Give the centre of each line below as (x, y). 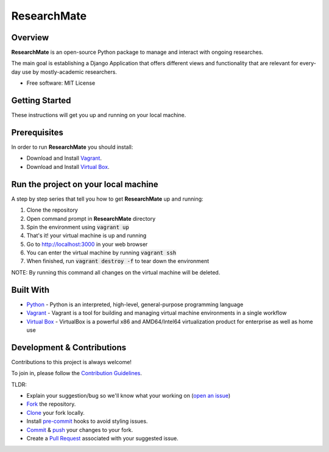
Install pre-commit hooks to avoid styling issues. (87, 422)
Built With (30, 290)
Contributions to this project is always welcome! (72, 362)
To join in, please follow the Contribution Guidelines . (77, 373)
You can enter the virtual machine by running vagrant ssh (101, 253)
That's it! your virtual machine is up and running (87, 235)
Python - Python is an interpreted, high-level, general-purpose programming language (135, 304)
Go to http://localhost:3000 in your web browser (87, 244)
